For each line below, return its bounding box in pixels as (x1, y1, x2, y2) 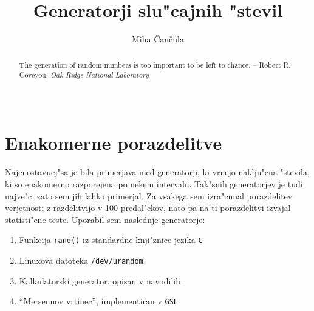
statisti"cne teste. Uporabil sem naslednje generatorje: (5, 213, 205, 226)
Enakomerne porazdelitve (5, 130, 222, 155)
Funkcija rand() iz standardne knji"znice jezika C (19, 233, 203, 246)
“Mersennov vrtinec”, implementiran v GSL (19, 295, 179, 307)
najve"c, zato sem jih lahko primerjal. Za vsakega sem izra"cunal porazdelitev (5, 189, 293, 202)
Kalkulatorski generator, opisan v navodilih (19, 274, 180, 287)
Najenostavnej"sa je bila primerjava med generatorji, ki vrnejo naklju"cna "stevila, (5, 166, 310, 178)
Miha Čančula (132, 33, 184, 45)
